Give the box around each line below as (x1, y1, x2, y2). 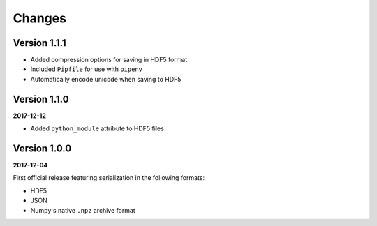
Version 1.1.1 (13, 37, 66, 49)
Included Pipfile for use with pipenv (30, 65, 143, 73)
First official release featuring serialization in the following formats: (13, 174, 205, 182)
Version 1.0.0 (13, 142, 72, 154)
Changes (13, 10, 66, 26)
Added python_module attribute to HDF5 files (30, 124, 164, 133)
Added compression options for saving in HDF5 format (30, 56, 188, 64)
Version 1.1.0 (13, 93, 69, 105)
